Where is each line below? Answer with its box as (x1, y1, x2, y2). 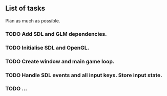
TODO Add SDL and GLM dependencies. (5, 30, 107, 37)
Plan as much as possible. (5, 17, 60, 23)
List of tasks (5, 4, 45, 13)
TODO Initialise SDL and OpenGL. (5, 44, 90, 51)
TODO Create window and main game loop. (5, 58, 115, 65)
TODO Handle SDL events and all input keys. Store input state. (5, 71, 162, 79)
